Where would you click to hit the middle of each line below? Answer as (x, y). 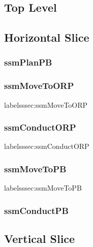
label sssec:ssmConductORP (47, 146)
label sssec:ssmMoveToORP (46, 104)
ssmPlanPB (28, 62)
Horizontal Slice (47, 37)
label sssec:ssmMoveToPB (43, 188)
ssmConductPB (36, 210)
